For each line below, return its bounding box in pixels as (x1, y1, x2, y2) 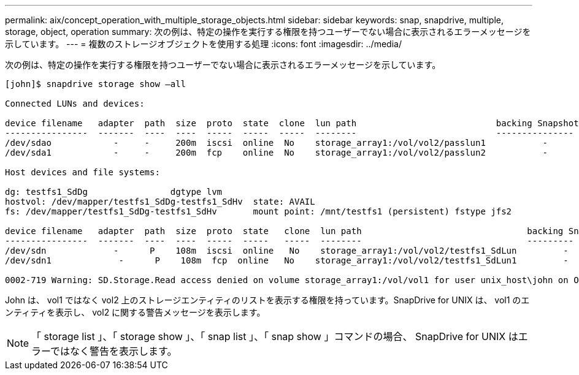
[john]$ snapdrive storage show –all (5, 79, 186, 89)
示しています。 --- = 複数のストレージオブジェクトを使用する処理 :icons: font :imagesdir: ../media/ (5, 39, 402, 49)
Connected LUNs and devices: (5, 99, 145, 108)
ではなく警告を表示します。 (50, 345, 177, 357)
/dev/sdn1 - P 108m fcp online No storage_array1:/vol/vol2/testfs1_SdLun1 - (5, 256, 569, 265)
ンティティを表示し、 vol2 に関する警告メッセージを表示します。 (5, 307, 266, 317)
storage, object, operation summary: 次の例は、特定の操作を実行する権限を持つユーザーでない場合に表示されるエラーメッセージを (5, 26, 531, 37)
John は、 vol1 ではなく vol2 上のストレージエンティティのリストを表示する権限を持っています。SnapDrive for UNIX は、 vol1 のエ (5, 295, 530, 305)
